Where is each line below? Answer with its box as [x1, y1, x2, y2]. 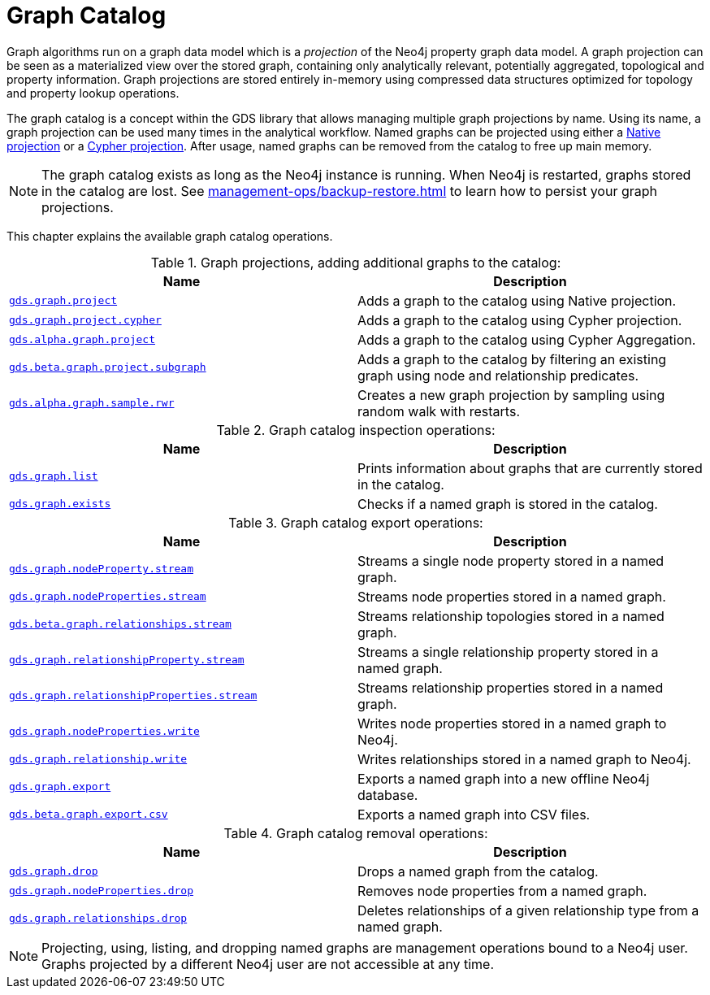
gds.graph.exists [9, 497, 111, 511]
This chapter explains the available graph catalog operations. [6, 228, 333, 243]
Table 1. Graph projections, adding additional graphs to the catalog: [150, 254, 561, 271]
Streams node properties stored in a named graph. [357, 588, 666, 605]
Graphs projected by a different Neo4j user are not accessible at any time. [41, 955, 495, 972]
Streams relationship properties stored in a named [357, 679, 664, 696]
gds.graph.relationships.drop [9, 912, 188, 925]
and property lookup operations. [6, 85, 180, 100]
